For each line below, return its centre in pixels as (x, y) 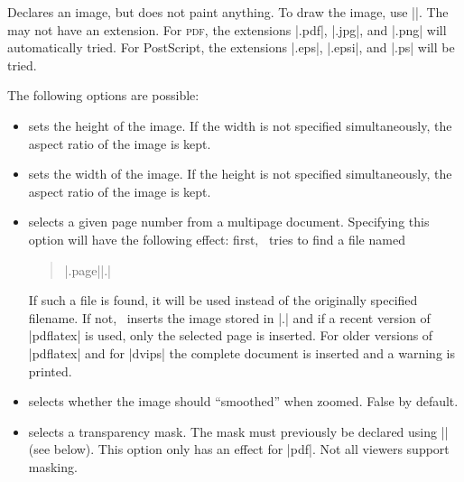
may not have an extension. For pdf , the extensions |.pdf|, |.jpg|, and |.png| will (227, 29)
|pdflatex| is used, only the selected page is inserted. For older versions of (231, 335)
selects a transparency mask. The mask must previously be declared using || (238, 431)
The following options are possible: (103, 95)
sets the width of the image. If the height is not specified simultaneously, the (240, 174)
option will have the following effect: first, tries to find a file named (217, 239)
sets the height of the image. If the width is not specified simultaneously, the (240, 125)
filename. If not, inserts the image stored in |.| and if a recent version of (229, 317)
